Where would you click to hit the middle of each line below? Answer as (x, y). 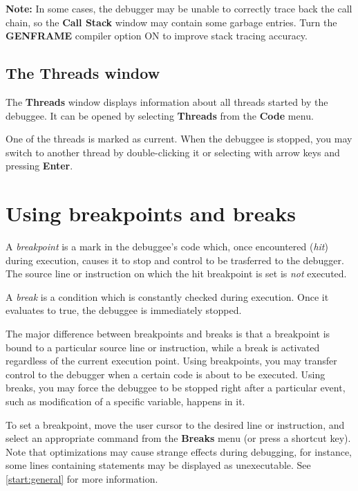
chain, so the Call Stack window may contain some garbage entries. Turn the (171, 22)
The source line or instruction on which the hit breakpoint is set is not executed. (176, 274)
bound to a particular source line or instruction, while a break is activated (163, 347)
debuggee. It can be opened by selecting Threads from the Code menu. (160, 115)
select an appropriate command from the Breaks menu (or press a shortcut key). (178, 438)
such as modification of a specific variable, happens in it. (125, 401)
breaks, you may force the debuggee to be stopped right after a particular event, (176, 388)
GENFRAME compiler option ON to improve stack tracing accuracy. (157, 36)
